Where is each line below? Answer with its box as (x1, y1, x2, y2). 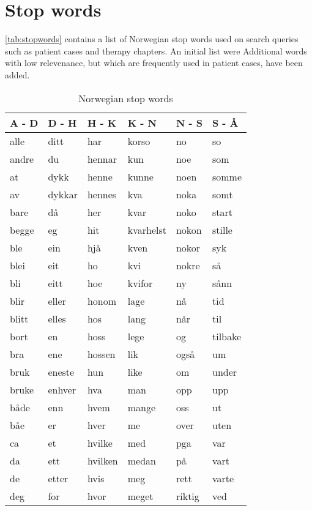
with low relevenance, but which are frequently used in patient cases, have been (5, 56, 303, 69)
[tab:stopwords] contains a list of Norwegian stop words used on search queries (5, 32, 299, 45)
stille (212, 222, 232, 237)
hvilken (87, 453, 118, 468)
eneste (48, 364, 75, 379)
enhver (48, 382, 76, 397)
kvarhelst (127, 222, 166, 237)
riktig (176, 488, 199, 503)
